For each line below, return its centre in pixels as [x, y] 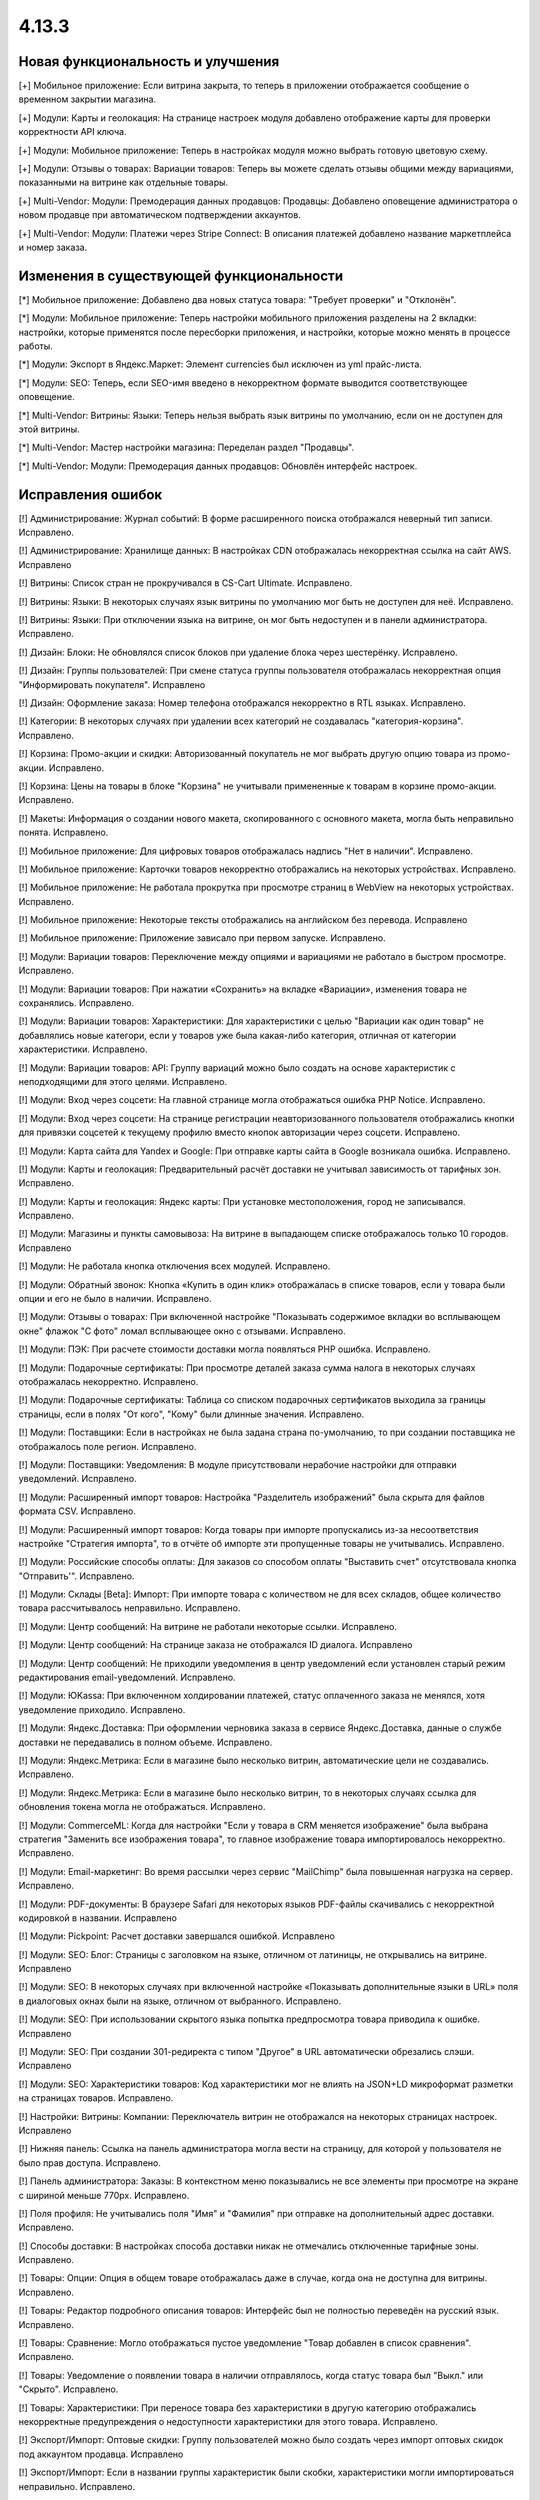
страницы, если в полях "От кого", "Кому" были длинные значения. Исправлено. [191, 1414]
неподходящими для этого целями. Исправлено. [123, 1081]
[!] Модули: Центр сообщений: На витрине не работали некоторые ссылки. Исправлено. [207, 1626]
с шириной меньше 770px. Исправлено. [104, 2195]
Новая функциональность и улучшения [149, 61]
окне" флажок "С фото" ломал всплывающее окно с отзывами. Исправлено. [182, 1331]
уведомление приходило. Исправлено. [102, 1709]
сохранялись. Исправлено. [76, 1003]
